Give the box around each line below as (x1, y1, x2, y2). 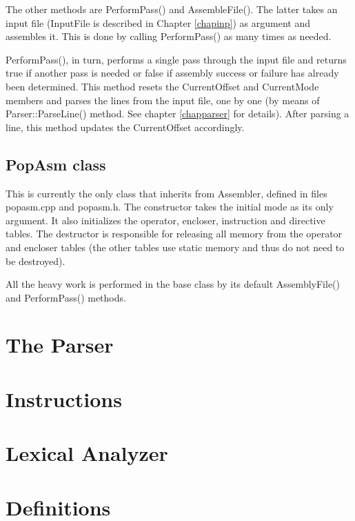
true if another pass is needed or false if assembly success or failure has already (6, 66, 339, 80)
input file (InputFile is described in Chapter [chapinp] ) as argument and (6, 15, 311, 30)
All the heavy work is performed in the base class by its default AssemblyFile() (6, 277, 340, 291)
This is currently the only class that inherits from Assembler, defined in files (6, 186, 327, 200)
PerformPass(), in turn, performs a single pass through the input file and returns (6, 52, 347, 66)
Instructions (6, 384, 122, 413)
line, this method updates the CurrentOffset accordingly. (6, 119, 245, 134)
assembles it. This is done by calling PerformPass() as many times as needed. (6, 29, 332, 43)
